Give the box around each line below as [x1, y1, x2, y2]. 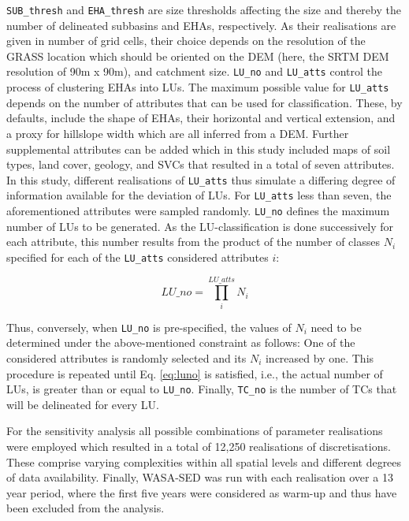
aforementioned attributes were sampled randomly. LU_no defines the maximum [6, 203, 390, 219]
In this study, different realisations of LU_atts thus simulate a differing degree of [6, 171, 396, 188]
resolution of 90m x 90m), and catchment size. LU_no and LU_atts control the [6, 63, 382, 80]
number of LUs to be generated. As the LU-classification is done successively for [6, 218, 394, 234]
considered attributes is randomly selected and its [6, 349, 247, 366]
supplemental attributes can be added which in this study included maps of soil [6, 140, 391, 157]
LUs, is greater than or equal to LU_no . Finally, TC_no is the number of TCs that [6, 381, 397, 397]
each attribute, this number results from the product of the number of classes [6, 233, 380, 250]
